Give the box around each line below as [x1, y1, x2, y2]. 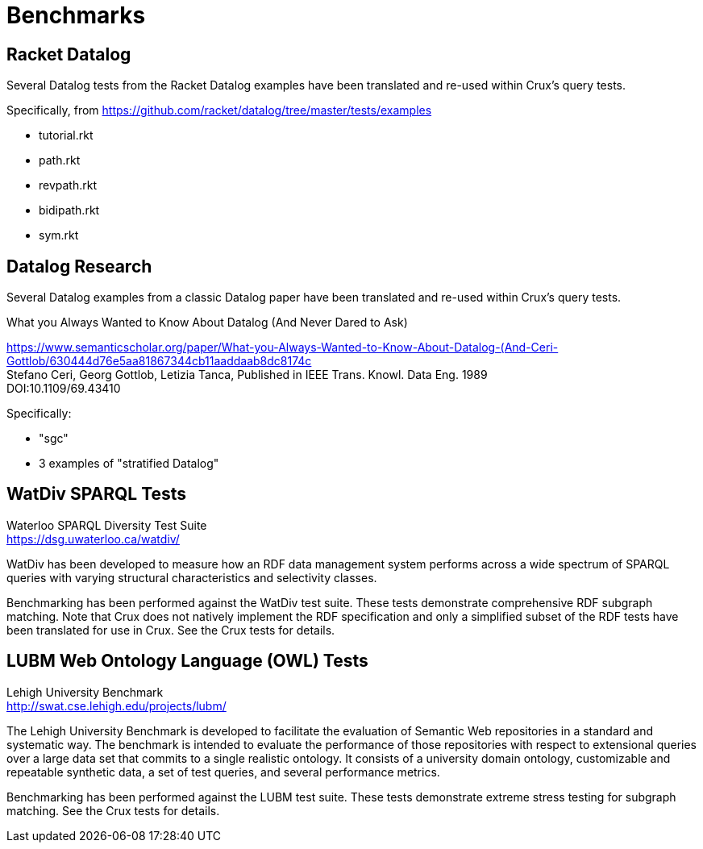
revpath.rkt [39, 178, 98, 193]
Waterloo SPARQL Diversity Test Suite [6, 518, 207, 532]
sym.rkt [39, 228, 79, 243]
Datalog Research [6, 256, 152, 277]
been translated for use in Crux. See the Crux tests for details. [6, 622, 335, 637]
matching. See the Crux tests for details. [6, 803, 220, 818]
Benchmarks [6, 2, 146, 29]
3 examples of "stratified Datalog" [39, 456, 219, 471]
